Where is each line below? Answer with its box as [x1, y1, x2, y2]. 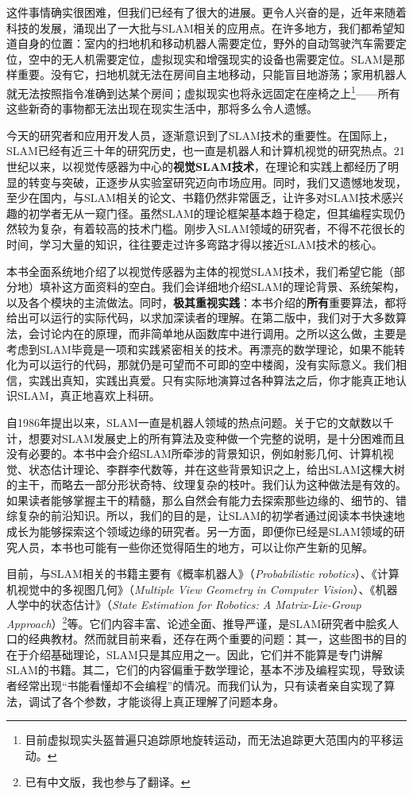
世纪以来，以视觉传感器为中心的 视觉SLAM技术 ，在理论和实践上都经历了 [6, 158, 388, 174]
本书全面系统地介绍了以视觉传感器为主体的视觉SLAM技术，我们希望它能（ [6, 262, 394, 279]
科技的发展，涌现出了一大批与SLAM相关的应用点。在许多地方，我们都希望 [6, 19, 394, 36]
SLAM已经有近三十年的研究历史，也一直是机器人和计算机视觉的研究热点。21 [6, 142, 405, 159]
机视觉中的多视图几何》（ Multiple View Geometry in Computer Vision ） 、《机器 [6, 580, 398, 597]
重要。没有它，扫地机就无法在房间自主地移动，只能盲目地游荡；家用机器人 [17, 66, 407, 83]
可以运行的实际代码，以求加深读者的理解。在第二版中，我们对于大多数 [28, 309, 396, 326]
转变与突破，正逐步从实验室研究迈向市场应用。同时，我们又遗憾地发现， [28, 173, 407, 190]
